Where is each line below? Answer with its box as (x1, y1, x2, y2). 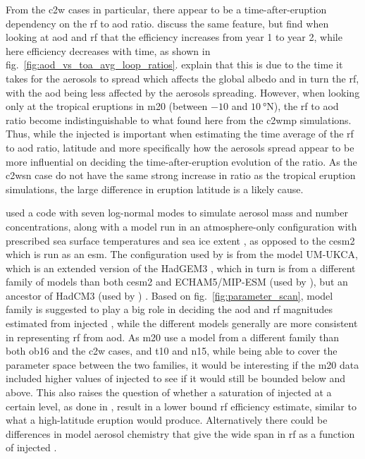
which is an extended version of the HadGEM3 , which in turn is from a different (6, 260, 356, 275)
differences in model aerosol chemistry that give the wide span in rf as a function (6, 426, 355, 441)
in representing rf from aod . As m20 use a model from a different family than (6, 329, 340, 344)
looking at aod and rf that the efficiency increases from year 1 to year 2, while (6, 30, 342, 44)
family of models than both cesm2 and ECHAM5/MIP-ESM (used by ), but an (6, 274, 348, 289)
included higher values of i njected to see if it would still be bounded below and (6, 371, 346, 386)
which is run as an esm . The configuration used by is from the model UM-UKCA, (6, 247, 358, 262)
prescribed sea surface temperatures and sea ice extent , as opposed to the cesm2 (6, 233, 355, 247)
